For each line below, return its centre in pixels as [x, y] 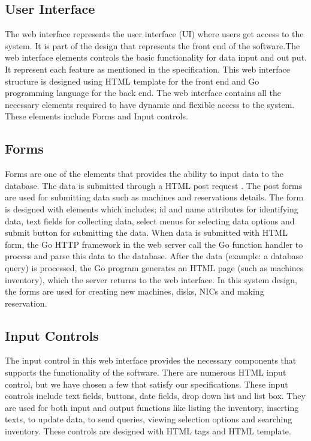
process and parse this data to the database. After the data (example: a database [154, 256]
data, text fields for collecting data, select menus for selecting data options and [150, 220]
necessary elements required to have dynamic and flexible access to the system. [150, 104]
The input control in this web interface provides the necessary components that [151, 360]
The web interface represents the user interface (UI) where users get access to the [154, 34]
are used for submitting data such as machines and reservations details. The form [154, 197]
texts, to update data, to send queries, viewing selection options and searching [149, 419]
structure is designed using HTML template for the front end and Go [132, 81]
